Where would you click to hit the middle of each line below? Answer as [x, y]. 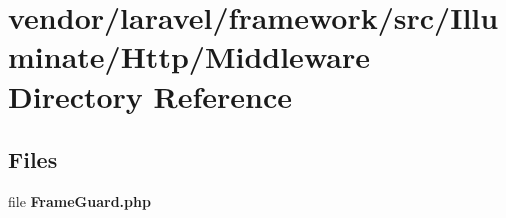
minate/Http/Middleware [189, 56]
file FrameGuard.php [79, 200]
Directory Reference [150, 95]
